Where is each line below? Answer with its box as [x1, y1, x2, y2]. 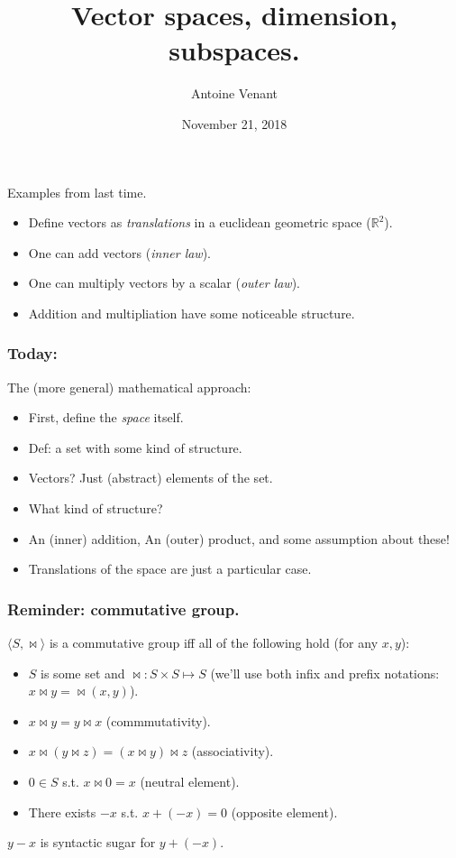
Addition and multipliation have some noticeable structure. [28, 303, 355, 322]
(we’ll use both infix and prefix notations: [210, 663, 440, 682]
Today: [7, 342, 58, 364]
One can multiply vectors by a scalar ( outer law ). [28, 273, 300, 292]
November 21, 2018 [181, 114, 287, 133]
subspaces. [169, 32, 300, 69]
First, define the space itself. [28, 408, 184, 427]
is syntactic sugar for [40, 833, 156, 852]
